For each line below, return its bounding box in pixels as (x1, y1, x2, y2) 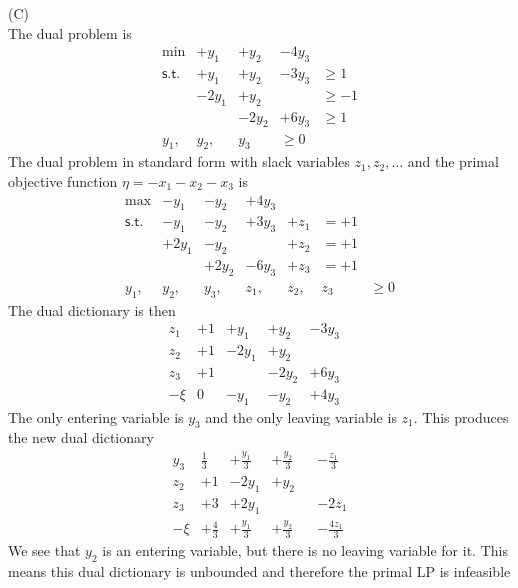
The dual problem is (8, 22, 132, 43)
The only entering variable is (8, 406, 184, 427)
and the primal (407, 151, 499, 172)
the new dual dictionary (8, 427, 154, 448)
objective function (8, 170, 118, 191)
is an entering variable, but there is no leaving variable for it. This (102, 540, 508, 561)
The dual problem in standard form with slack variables (8, 151, 350, 172)
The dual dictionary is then (8, 299, 176, 320)
